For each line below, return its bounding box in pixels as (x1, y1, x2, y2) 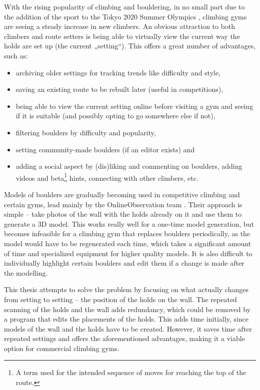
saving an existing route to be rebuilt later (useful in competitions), (15, 84, 223, 94)
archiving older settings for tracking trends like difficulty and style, (15, 67, 221, 77)
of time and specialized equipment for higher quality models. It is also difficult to (4, 248, 252, 258)
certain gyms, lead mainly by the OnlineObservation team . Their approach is (4, 199, 242, 209)
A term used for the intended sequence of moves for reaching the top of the (15, 367, 246, 378)
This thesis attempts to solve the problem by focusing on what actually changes (4, 284, 248, 295)
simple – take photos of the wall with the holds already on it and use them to (4, 209, 242, 219)
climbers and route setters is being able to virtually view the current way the (4, 30, 240, 41)
